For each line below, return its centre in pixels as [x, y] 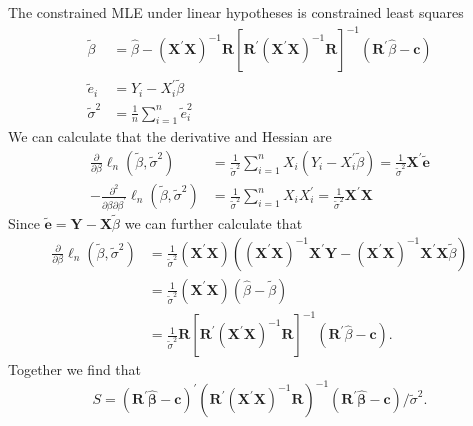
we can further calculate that [213, 223]
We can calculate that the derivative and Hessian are [170, 136]
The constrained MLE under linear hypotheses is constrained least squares [236, 12]
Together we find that [75, 369]
